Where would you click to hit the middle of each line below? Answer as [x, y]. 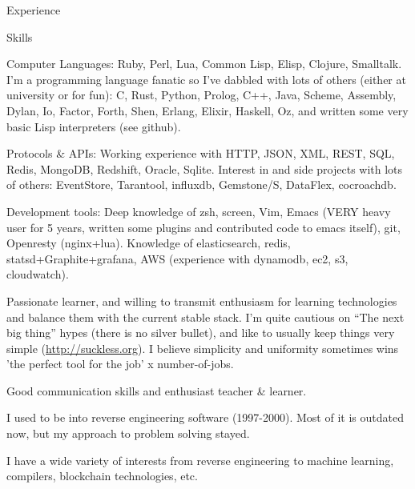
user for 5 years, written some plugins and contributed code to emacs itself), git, [203, 227]
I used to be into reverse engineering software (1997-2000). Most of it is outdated [205, 417]
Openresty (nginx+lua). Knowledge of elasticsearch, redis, [149, 243]
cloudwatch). [38, 274]
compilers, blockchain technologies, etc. [102, 476]
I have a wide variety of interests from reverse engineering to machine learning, [200, 460]
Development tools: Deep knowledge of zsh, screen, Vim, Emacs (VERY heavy [199, 211]
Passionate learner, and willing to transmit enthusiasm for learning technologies [202, 301]
